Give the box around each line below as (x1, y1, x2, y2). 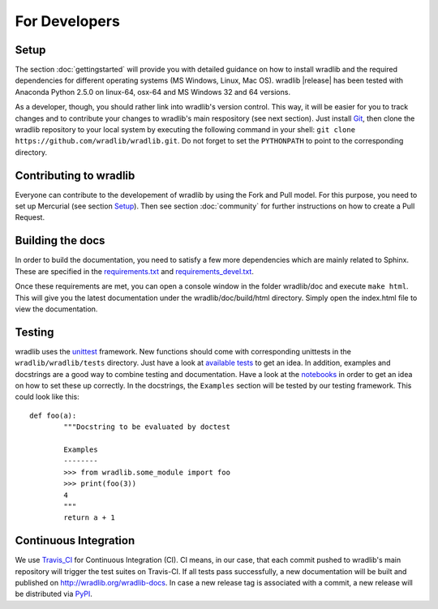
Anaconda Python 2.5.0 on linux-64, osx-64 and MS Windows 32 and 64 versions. (15, 87, 291, 96)
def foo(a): (29, 410, 77, 420)
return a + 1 (63, 513, 115, 522)
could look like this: (15, 392, 80, 401)
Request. (15, 212, 45, 222)
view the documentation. (15, 304, 98, 314)
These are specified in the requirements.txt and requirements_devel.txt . (15, 266, 255, 276)
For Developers (15, 12, 121, 30)
